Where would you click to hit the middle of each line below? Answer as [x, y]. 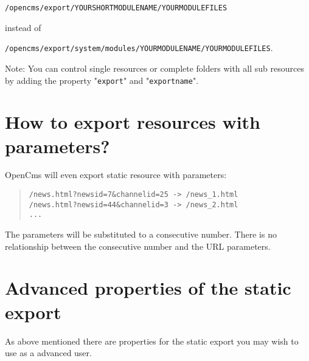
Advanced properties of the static [148, 288]
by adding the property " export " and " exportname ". [102, 80]
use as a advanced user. [48, 353]
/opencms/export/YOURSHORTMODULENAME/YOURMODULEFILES [116, 8]
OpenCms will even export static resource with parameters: [116, 175]
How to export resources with [133, 122]
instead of [23, 27]
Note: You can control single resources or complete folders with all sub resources [154, 68]
